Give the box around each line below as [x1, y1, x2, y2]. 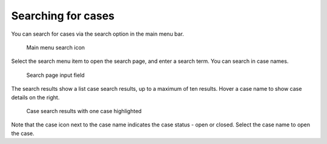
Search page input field [26, 71, 85, 79]
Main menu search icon [26, 44, 85, 51]
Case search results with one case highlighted [26, 107, 142, 114]
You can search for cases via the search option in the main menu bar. [11, 30, 184, 38]
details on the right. [11, 94, 60, 101]
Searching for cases [11, 9, 115, 22]
